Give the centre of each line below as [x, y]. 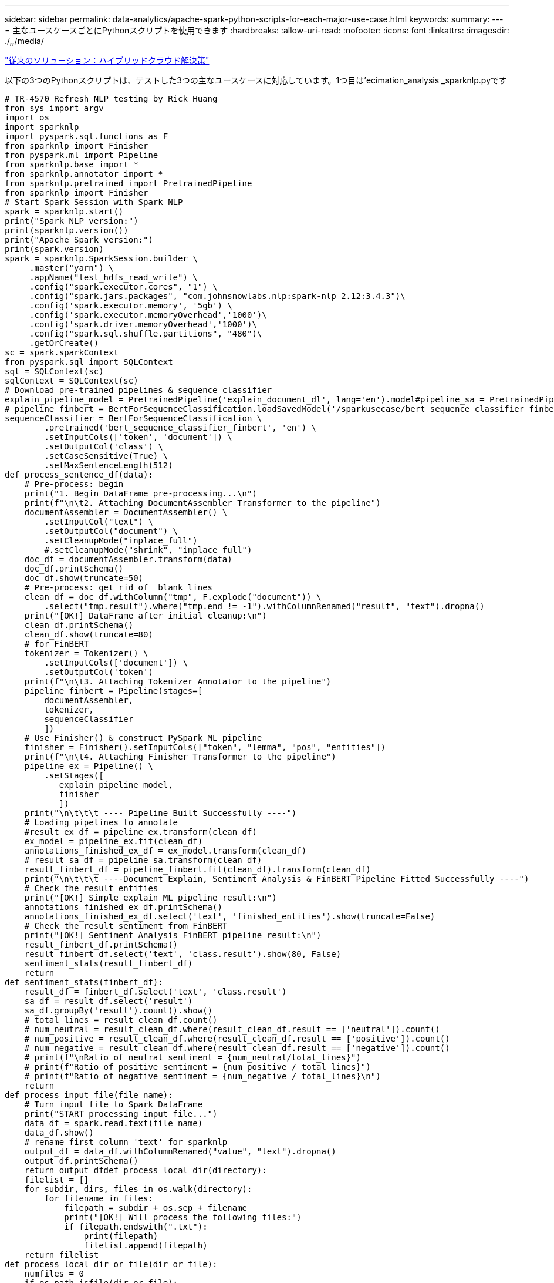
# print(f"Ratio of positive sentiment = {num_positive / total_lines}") [197, 1067]
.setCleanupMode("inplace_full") [121, 540]
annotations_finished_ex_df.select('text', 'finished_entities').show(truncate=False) [230, 916]
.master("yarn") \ [72, 268]
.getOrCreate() [64, 343]
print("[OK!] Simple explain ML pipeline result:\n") [151, 898]
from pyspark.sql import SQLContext [89, 362]
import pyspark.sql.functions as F [87, 136]
